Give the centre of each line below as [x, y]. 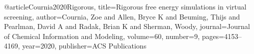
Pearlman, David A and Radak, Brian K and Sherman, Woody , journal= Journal [127, 26]
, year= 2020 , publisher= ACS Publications [82, 46]
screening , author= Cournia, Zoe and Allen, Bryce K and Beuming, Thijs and [122, 16]
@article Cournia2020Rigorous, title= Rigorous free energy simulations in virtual [125, 6]
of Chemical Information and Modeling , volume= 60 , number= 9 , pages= [114, 36]
